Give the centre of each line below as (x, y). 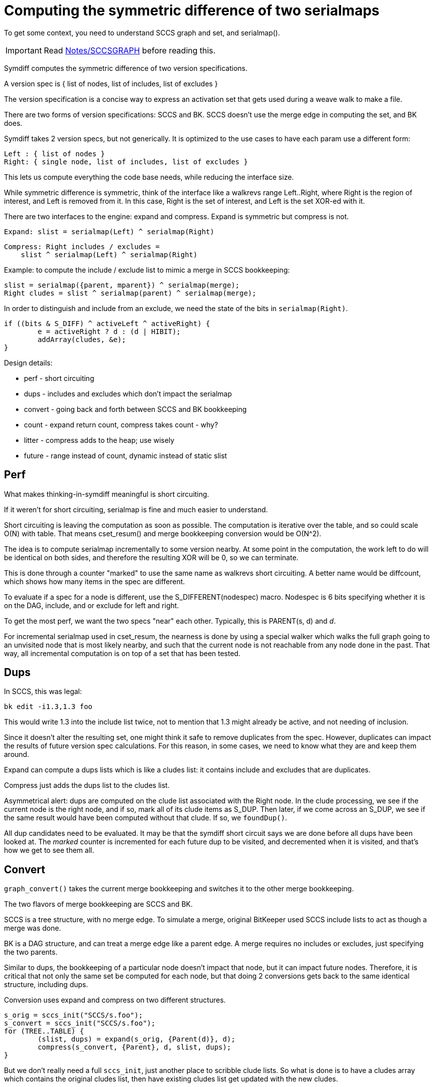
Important (24, 50)
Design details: (28, 362)
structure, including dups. (46, 985)
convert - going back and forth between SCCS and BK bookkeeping (135, 409)
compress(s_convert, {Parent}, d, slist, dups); (134, 1047)
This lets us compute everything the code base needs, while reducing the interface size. (149, 177)
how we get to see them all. (49, 850)
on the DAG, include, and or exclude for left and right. (92, 605)
